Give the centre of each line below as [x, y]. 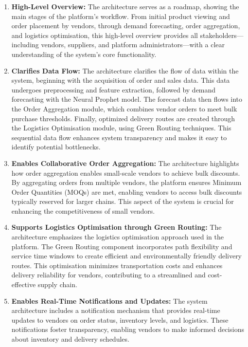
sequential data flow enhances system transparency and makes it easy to [119, 137]
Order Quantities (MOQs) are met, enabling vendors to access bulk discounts [127, 192]
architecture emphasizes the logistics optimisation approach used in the [117, 237]
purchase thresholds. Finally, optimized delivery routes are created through [123, 118]
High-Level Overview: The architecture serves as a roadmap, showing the [125, 6]
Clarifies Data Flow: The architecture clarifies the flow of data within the [125, 70]
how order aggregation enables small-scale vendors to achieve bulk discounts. [126, 173]
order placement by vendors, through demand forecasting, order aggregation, [126, 26]
